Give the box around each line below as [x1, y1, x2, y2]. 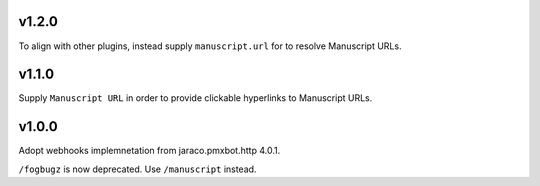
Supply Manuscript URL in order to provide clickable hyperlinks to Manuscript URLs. [18, 92, 373, 104]
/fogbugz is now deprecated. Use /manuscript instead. [18, 163, 257, 175]
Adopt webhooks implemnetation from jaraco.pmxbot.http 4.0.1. [18, 145, 281, 157]
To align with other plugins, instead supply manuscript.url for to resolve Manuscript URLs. [18, 40, 402, 52]
